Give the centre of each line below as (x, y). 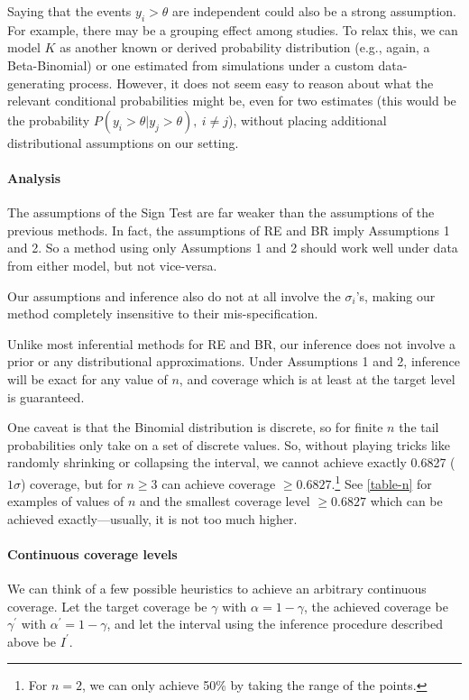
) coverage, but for (72, 483)
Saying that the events (69, 11)
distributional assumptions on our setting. (123, 142)
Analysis (34, 177)
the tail (419, 427)
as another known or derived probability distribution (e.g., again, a (245, 47)
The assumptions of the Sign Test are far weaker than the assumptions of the (221, 212)
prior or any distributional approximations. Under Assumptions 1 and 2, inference (234, 361)
